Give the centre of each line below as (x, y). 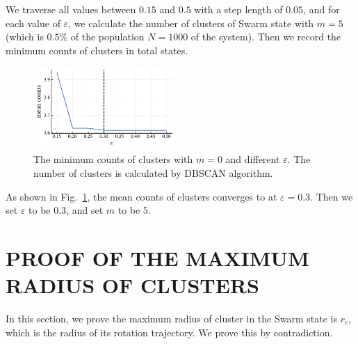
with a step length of (238, 9)
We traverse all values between (71, 9)
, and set (85, 210)
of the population (107, 37)
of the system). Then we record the (266, 37)
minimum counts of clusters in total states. (97, 50)
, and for (322, 9)
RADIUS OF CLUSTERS (132, 285)
